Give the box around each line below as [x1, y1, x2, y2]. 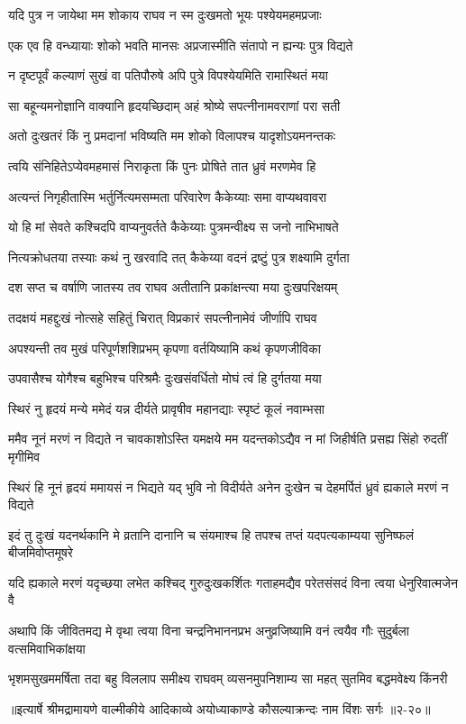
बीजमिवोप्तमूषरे [8, 543, 73, 562]
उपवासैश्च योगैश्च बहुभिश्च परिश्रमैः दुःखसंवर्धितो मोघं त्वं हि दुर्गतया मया [8, 369, 322, 388]
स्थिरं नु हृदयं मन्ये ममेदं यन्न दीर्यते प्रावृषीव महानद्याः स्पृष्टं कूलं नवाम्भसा [8, 399, 324, 417]
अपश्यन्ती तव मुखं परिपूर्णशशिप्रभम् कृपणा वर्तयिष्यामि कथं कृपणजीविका [8, 338, 321, 357]
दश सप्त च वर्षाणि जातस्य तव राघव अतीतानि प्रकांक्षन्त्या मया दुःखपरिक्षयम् [8, 278, 338, 297]
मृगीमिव [8, 446, 41, 465]
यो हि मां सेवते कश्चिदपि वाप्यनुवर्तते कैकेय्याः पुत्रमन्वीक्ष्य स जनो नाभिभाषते [8, 217, 339, 236]
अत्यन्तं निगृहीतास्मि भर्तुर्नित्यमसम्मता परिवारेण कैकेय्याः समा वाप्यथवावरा [8, 187, 327, 206]
